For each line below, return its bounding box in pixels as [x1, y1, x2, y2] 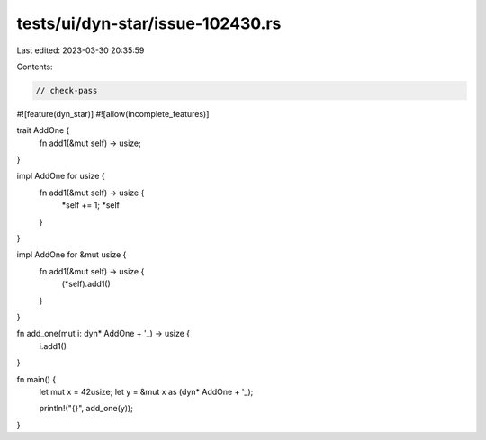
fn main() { [16, 373, 57, 384]
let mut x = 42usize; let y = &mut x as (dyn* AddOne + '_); [39, 386, 254, 397]
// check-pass [35, 85, 98, 95]
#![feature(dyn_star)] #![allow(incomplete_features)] [16, 108, 210, 119]
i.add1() [39, 340, 67, 351]
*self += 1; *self [61, 200, 121, 211]
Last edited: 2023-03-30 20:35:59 [16, 45, 145, 56]
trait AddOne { [16, 125, 70, 136]
